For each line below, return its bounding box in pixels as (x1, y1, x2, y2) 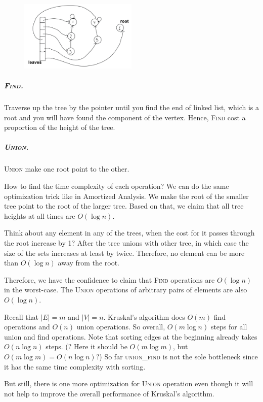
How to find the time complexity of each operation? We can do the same (4, 181, 229, 191)
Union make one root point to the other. (4, 163, 129, 174)
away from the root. (58, 257, 119, 268)
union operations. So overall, (76, 321, 165, 332)
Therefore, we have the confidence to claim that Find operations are (4, 274, 215, 285)
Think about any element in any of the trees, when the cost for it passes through (4, 227, 255, 238)
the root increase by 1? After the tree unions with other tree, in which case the (4, 237, 249, 248)
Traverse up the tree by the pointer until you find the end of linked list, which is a (4, 102, 259, 113)
